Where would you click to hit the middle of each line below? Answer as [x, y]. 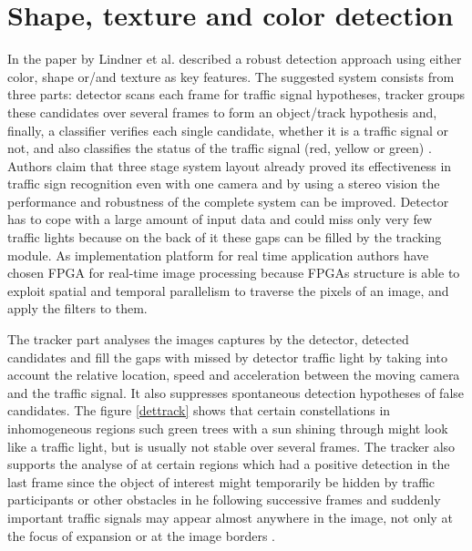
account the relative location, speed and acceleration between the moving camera [234, 375]
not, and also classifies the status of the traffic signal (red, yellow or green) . [220, 148]
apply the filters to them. [77, 308]
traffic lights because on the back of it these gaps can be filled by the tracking [225, 237]
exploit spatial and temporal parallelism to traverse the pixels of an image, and [228, 290]
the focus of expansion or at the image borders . [141, 535]
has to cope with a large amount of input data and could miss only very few [220, 219]
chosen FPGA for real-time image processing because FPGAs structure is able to [234, 273]
